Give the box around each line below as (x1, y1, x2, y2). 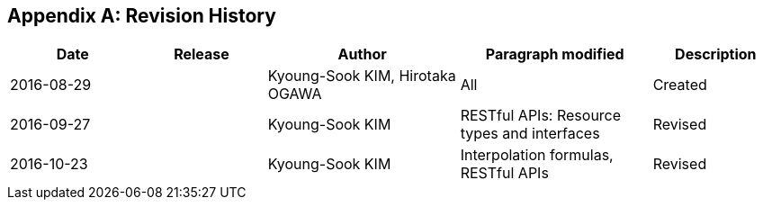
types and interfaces (460, 124, 600, 143)
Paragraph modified (485, 45, 624, 64)
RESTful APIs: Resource (460, 106, 622, 125)
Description (675, 45, 757, 64)
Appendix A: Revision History (7, 4, 276, 27)
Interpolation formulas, (460, 146, 614, 165)
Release (174, 45, 229, 64)
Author (337, 45, 387, 64)
